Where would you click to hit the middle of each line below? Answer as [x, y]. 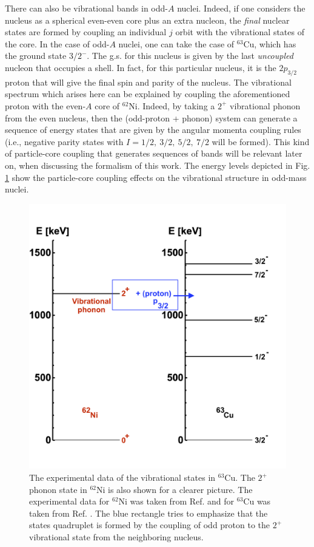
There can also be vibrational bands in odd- [86, 8]
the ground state [36, 56]
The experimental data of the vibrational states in [122, 477]
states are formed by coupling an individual [86, 32]
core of [107, 105]
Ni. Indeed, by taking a [172, 105]
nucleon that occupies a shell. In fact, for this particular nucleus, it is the [141, 67]
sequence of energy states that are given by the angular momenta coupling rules [153, 130]
